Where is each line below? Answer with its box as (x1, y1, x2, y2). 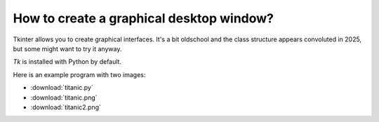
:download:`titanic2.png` (30, 102, 102, 111)
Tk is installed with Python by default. (13, 57, 122, 66)
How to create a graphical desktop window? (13, 11, 274, 26)
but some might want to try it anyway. (13, 44, 122, 53)
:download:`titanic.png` (30, 93, 98, 102)
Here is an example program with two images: (13, 70, 146, 79)
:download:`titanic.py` (30, 83, 94, 92)
